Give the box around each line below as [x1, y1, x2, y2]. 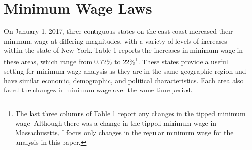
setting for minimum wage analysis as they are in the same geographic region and [4, 66, 246, 76]
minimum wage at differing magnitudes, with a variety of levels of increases [4, 35, 227, 45]
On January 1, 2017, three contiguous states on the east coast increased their [4, 26, 233, 36]
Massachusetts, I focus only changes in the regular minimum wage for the [15, 127, 234, 137]
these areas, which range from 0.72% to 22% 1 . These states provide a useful [4, 55, 228, 66]
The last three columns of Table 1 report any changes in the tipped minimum [15, 108, 246, 118]
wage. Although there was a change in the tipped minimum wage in [15, 118, 217, 128]
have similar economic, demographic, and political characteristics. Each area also [4, 75, 244, 85]
